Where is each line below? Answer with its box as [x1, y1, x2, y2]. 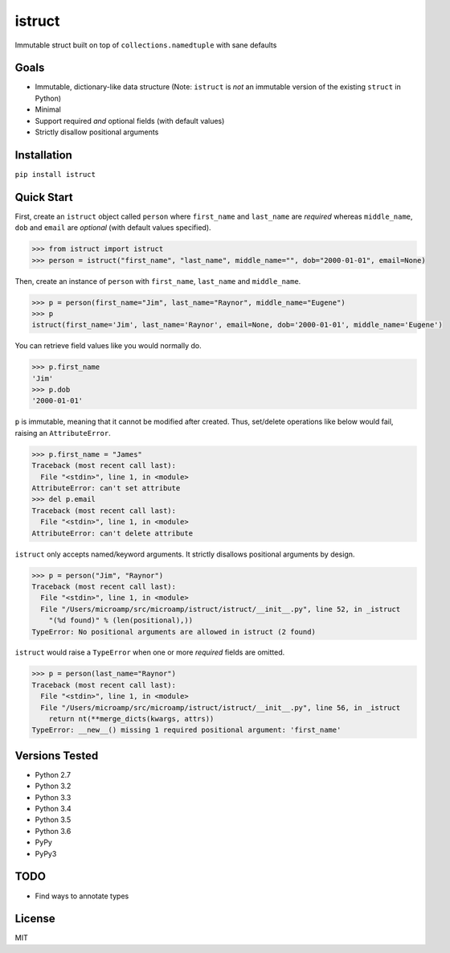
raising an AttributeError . [14, 428, 112, 437]
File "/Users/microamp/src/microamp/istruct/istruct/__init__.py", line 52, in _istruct [40, 604, 401, 614]
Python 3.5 [35, 815, 72, 824]
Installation [14, 148, 72, 162]
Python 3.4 [35, 804, 72, 814]
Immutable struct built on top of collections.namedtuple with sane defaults [14, 40, 277, 50]
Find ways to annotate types [35, 891, 129, 901]
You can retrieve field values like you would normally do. [14, 341, 202, 351]
